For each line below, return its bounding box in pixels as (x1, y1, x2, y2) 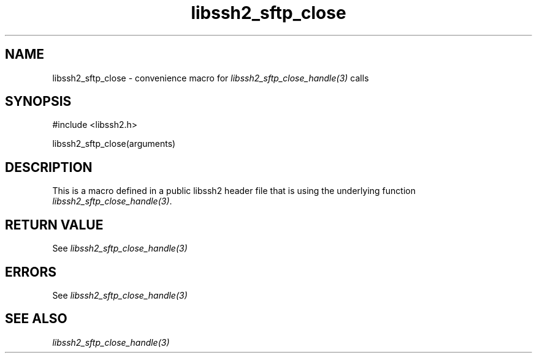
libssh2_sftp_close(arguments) (52, 138, 176, 149)
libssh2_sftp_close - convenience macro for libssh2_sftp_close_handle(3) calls (52, 72, 369, 83)
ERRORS (5, 264, 57, 280)
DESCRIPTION (5, 159, 93, 175)
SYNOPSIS (5, 94, 72, 110)
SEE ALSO (5, 311, 67, 327)
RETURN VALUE (5, 217, 104, 233)
